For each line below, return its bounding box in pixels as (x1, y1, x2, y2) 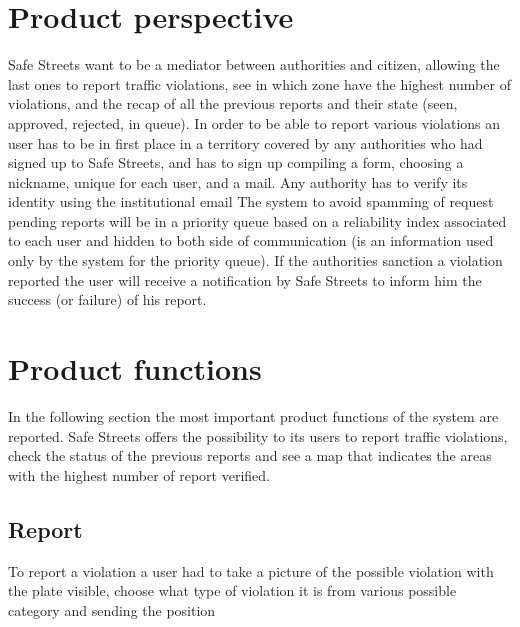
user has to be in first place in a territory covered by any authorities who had (8, 132, 483, 153)
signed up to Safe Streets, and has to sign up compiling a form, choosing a (8, 152, 464, 173)
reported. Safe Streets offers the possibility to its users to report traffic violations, (8, 425, 508, 446)
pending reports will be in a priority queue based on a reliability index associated (8, 210, 507, 231)
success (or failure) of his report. (8, 289, 207, 310)
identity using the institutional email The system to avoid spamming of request (8, 191, 494, 212)
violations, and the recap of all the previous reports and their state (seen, (8, 93, 458, 114)
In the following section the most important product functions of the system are (8, 405, 499, 426)
